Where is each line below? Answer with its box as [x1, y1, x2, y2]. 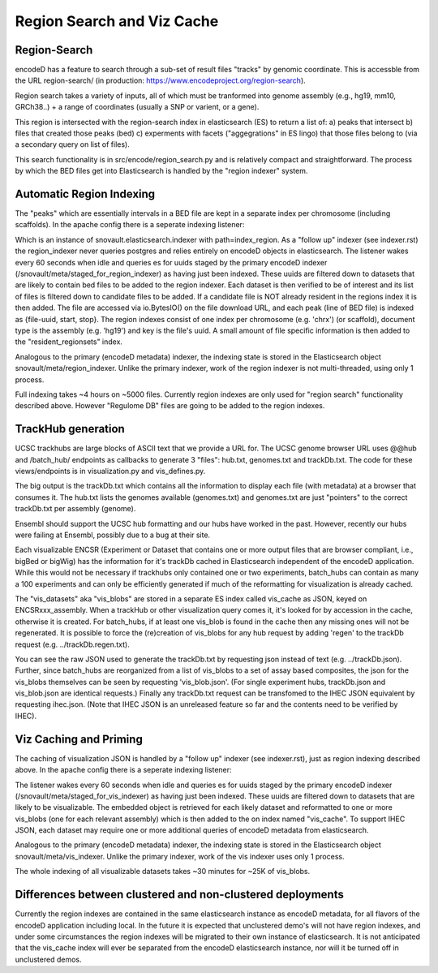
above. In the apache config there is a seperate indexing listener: [15, 765, 232, 775]
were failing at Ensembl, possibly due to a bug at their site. [15, 530, 211, 540]
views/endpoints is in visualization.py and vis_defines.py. [15, 467, 206, 476]
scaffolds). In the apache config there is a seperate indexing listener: [15, 220, 245, 230]
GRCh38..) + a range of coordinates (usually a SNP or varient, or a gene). [15, 102, 260, 112]
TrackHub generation [15, 422, 125, 436]
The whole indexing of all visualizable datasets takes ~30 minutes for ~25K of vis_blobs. [15, 867, 311, 876]
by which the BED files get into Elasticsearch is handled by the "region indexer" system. [15, 166, 308, 176]
